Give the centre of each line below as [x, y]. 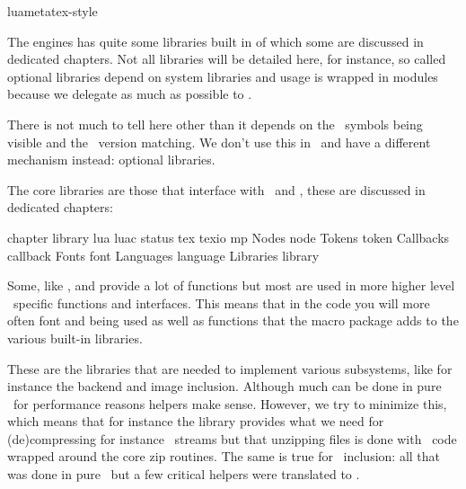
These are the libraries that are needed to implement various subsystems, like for [230, 368]
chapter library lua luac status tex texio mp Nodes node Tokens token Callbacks [229, 237]
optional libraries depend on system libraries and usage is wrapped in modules [223, 76]
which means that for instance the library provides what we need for [196, 421]
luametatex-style [53, 11]
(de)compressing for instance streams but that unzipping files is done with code [232, 438]
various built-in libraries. [75, 338]
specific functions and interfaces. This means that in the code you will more [221, 302]
